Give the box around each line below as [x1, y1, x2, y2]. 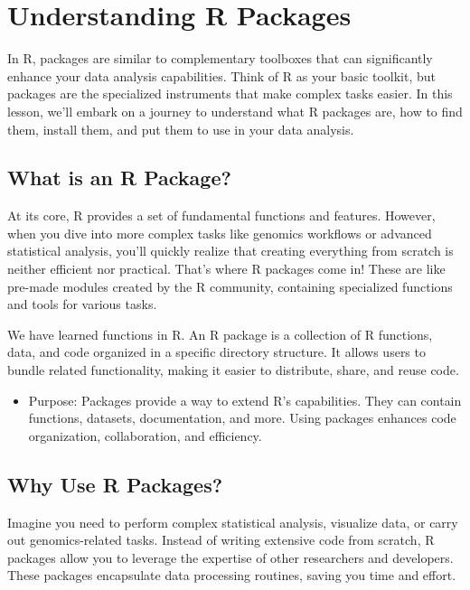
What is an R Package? [7, 164, 231, 192]
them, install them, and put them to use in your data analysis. [7, 119, 354, 138]
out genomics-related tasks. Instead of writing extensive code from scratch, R [7, 530, 435, 549]
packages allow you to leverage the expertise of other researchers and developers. [7, 548, 454, 567]
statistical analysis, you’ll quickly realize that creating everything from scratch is [7, 241, 454, 260]
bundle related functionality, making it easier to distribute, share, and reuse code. [7, 361, 459, 379]
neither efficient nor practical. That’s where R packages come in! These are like [7, 259, 446, 278]
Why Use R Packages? [7, 470, 223, 498]
